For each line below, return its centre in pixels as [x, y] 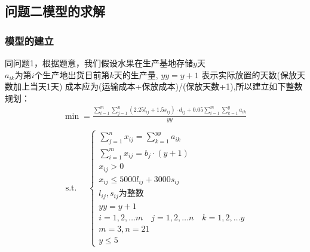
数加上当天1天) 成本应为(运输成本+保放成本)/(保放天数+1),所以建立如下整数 [154, 86]
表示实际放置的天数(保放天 [253, 74]
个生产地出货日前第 [72, 74]
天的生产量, [136, 74]
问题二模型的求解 [55, 11]
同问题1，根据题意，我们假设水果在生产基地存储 [99, 63]
